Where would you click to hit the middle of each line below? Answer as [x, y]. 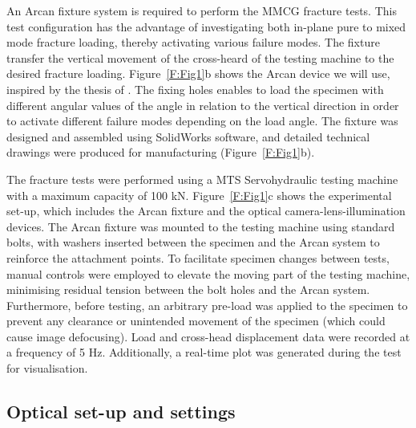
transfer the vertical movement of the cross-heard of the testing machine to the [200, 57]
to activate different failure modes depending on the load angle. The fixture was [202, 121]
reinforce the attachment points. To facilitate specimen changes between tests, [198, 257]
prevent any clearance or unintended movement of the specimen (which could [196, 321]
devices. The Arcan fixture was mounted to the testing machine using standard [201, 226]
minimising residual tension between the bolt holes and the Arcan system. [188, 289]
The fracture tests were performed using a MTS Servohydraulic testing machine [202, 179]
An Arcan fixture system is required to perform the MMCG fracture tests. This [202, 10]
